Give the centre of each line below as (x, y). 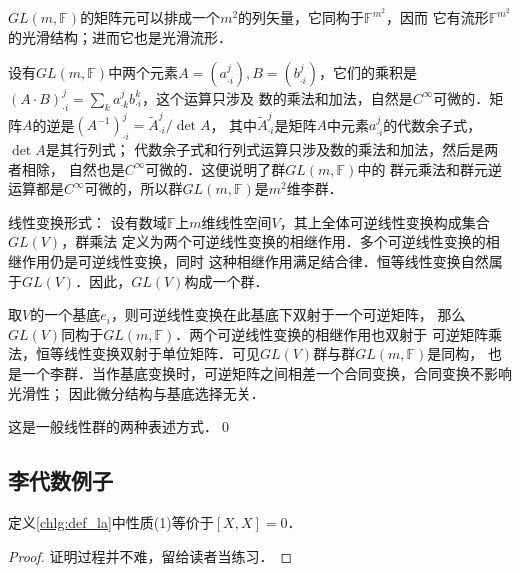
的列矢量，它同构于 (301, 17)
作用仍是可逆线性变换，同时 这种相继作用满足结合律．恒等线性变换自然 (255, 261)
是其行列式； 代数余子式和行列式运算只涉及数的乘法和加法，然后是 (265, 149)
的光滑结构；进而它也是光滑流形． (120, 36)
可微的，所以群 (133, 188)
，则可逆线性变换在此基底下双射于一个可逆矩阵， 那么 (288, 314)
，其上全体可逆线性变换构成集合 (384, 221)
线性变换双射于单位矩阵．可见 (161, 353)
